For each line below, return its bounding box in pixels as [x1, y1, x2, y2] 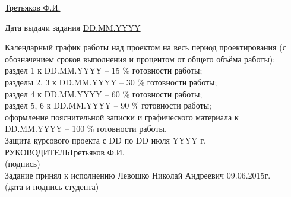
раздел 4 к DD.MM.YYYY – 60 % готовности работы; [5, 87, 203, 100]
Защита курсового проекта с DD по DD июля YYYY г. [5, 134, 206, 146]
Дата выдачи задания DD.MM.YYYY [5, 21, 141, 33]
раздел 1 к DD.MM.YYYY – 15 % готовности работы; [5, 64, 203, 77]
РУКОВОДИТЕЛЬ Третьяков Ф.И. [5, 145, 125, 158]
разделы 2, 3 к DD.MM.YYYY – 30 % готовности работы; [5, 75, 217, 88]
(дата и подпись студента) [5, 180, 99, 193]
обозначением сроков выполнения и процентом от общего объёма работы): [5, 52, 276, 65]
